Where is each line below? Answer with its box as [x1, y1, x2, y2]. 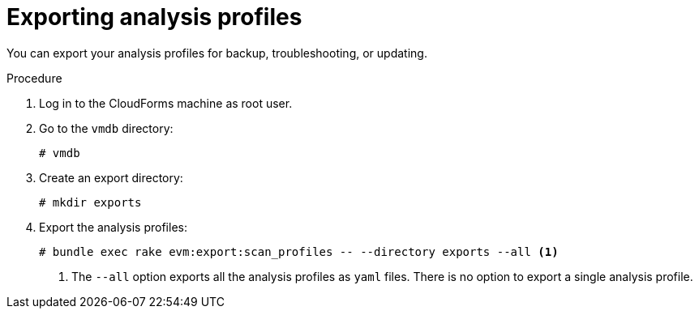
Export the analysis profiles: [39, 219, 187, 234]
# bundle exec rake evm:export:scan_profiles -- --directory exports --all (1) [39, 245, 559, 258]
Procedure [6, 70, 62, 85]
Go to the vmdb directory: [39, 121, 174, 135]
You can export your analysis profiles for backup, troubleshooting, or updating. [6, 45, 427, 60]
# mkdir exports [39, 195, 142, 209]
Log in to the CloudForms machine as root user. [39, 96, 293, 110]
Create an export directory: [39, 170, 183, 185]
